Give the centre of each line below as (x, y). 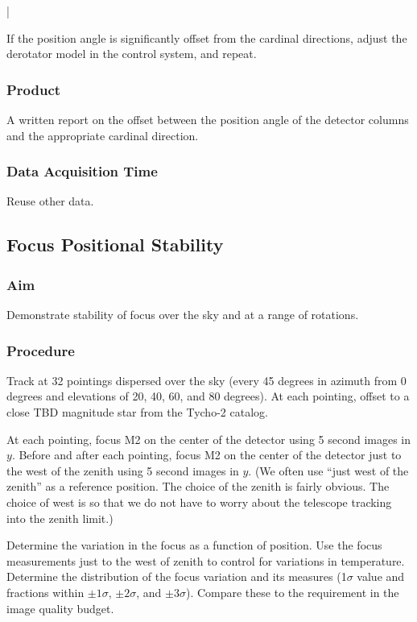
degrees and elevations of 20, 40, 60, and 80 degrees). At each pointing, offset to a (208, 396)
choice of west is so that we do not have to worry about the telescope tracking (199, 502)
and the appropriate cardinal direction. (103, 135)
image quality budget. (60, 608)
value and (381, 576)
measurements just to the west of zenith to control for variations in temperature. (206, 560)
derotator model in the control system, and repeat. (132, 54)
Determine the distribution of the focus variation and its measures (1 (177, 576)
